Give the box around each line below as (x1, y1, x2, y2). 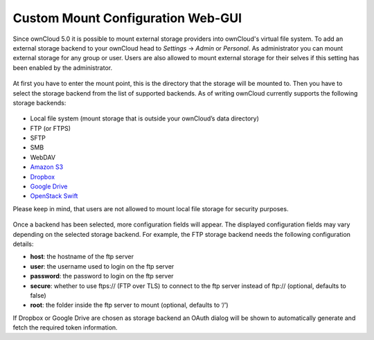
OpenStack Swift (30, 192, 78, 200)
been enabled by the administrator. (12, 63, 113, 72)
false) (30, 291, 46, 299)
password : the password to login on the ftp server (30, 272, 174, 280)
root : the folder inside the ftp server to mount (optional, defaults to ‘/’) (30, 301, 229, 310)
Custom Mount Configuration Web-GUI (12, 10, 242, 26)
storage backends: (12, 98, 66, 107)
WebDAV (30, 153, 55, 161)
